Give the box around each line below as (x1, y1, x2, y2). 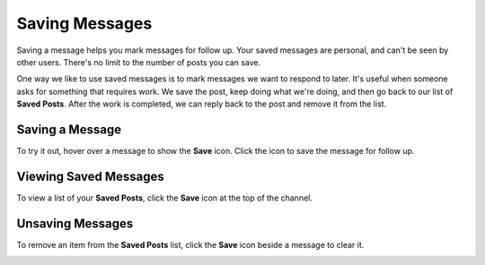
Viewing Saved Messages (16, 168, 165, 184)
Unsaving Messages (16, 216, 134, 231)
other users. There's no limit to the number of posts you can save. (16, 56, 261, 67)
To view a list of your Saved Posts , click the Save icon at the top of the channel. (16, 192, 313, 203)
